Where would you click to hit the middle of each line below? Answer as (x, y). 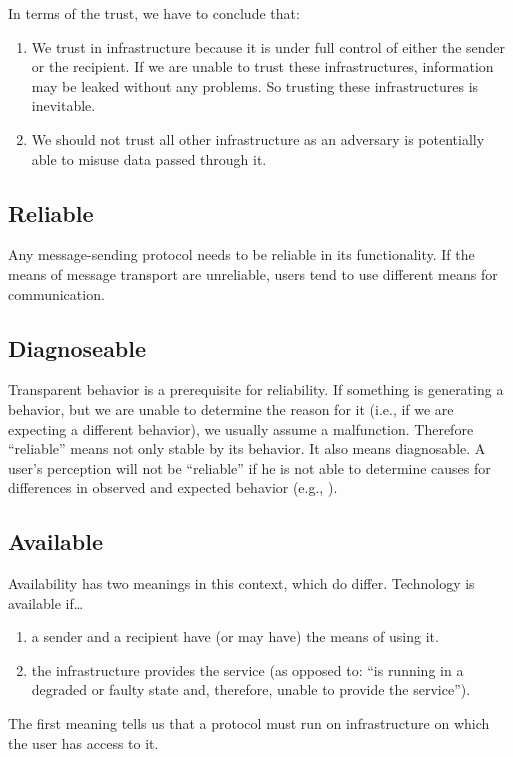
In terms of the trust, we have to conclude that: (154, 13)
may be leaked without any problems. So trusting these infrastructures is (255, 85)
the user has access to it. (83, 742)
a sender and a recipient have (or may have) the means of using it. (235, 636)
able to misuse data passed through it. (149, 158)
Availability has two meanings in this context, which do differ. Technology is (241, 583)
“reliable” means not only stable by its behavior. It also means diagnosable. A (247, 448)
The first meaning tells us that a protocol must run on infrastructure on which (249, 723)
